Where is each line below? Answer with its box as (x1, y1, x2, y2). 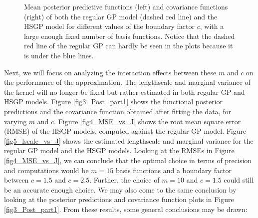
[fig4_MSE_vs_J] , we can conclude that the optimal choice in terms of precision (4, 155, 252, 165)
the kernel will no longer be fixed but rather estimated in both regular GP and (4, 86, 245, 97)
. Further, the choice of (89, 175, 160, 185)
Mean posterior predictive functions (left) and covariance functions (24, 1, 228, 11)
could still (224, 175, 254, 185)
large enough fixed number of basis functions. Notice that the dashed (24, 30, 235, 41)
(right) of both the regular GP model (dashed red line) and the (24, 11, 218, 21)
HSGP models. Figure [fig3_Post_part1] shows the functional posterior (4, 96, 223, 107)
